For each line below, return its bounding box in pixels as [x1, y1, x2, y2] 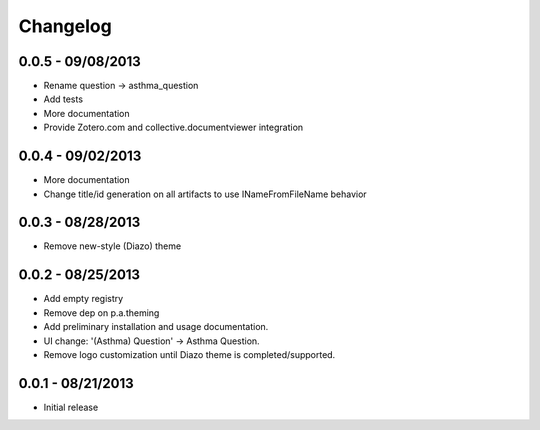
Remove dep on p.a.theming [43, 306, 160, 319]
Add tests [43, 93, 84, 105]
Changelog [18, 15, 112, 37]
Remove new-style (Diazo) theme [43, 240, 182, 252]
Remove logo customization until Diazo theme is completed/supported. [43, 348, 336, 360]
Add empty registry [43, 293, 124, 305]
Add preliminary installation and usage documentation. [43, 321, 269, 333]
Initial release [43, 401, 99, 413]
